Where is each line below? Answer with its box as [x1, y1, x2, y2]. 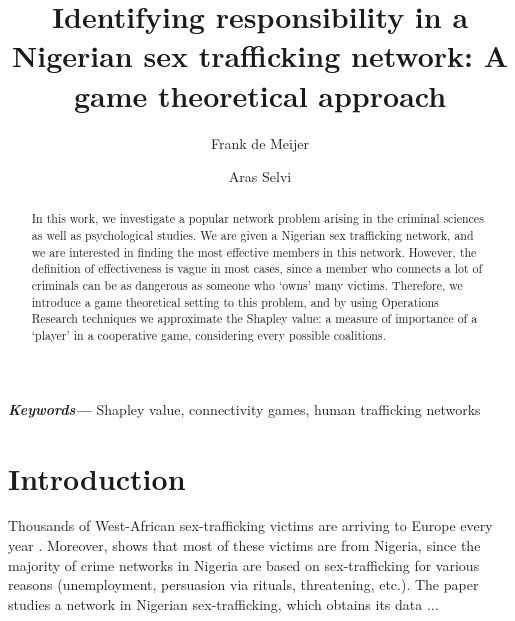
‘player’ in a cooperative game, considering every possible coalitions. [31, 327, 386, 344]
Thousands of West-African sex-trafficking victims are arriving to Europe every [8, 515, 493, 536]
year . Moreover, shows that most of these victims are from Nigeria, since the [8, 535, 481, 556]
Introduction [8, 457, 186, 498]
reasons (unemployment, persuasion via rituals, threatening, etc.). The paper [8, 574, 479, 595]
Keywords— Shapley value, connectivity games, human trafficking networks [8, 398, 481, 419]
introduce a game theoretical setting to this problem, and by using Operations [31, 293, 439, 310]
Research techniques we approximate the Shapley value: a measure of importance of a [31, 310, 478, 327]
